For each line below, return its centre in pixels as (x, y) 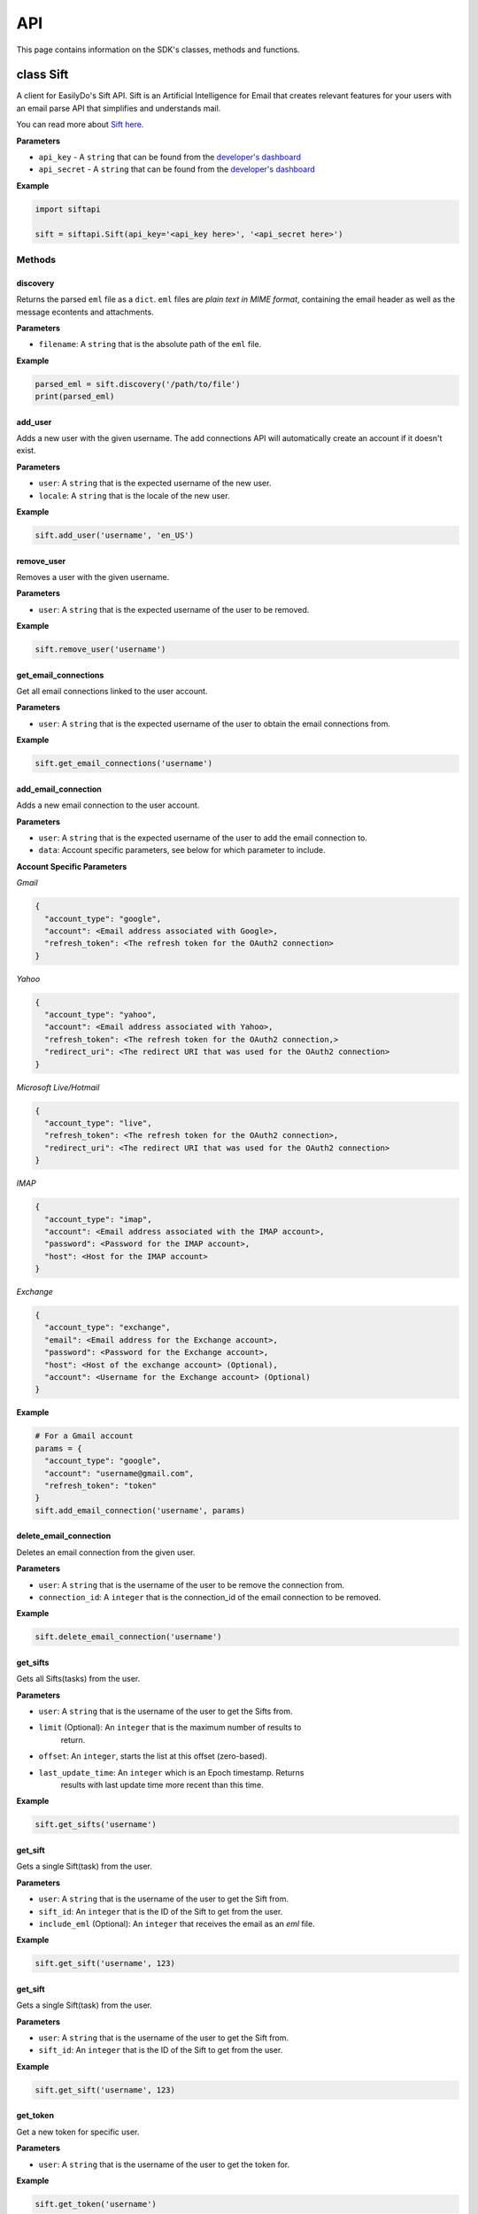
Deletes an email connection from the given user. (106, 1552)
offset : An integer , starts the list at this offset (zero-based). (153, 1756)
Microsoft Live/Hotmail (58, 1087)
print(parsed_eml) (75, 397)
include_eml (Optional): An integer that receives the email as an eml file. (177, 1924)
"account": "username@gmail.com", (119, 1473)
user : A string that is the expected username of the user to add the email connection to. (203, 838)
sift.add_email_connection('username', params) (140, 1510)
